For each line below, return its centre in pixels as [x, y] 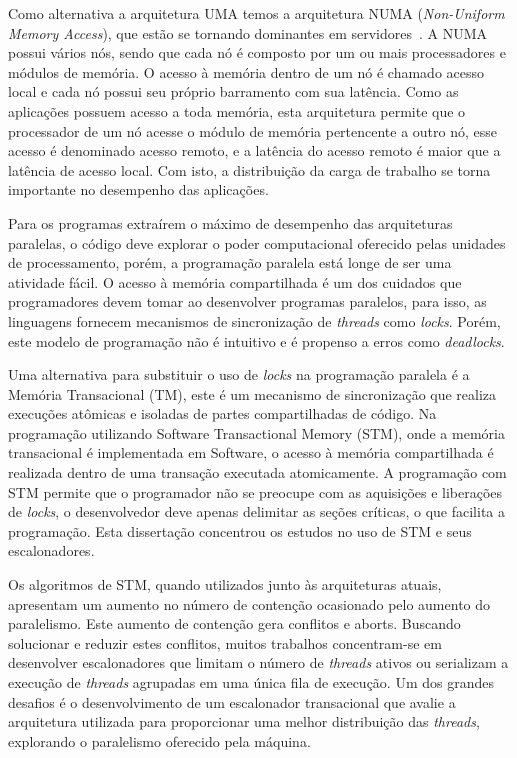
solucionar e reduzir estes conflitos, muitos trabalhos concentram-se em [225, 642]
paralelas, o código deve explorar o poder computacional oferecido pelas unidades [257, 242]
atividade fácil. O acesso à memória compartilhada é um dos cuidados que [235, 281]
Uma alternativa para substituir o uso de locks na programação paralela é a [239, 374]
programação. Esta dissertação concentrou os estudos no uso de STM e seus [240, 530]
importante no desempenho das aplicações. [138, 189]
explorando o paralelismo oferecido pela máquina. [159, 740]
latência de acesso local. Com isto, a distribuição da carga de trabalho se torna [249, 169]
